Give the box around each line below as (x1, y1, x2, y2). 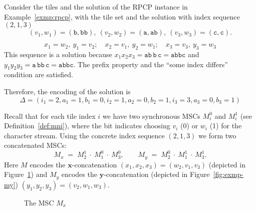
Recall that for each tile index (4, 110, 96, 121)
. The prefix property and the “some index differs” (73, 59, 228, 69)
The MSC (24, 197, 54, 207)
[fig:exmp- (213, 169, 243, 179)
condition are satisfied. (4, 69, 73, 80)
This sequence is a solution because (4, 49, 112, 59)
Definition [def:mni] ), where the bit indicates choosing (4, 120, 170, 131)
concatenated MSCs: (4, 140, 67, 150)
